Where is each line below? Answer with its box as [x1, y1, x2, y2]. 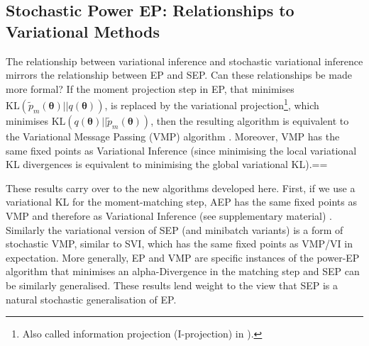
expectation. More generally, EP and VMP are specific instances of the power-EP [6, 250, 360, 264]
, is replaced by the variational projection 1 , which [104, 96, 319, 113]
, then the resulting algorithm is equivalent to [150, 113, 349, 128]
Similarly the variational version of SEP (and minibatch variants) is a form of [6, 222, 343, 237]
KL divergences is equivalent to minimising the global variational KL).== [6, 157, 328, 172]
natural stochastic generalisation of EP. [6, 291, 177, 306]
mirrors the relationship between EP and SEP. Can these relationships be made [6, 67, 352, 82]
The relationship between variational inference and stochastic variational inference [6, 53, 363, 68]
